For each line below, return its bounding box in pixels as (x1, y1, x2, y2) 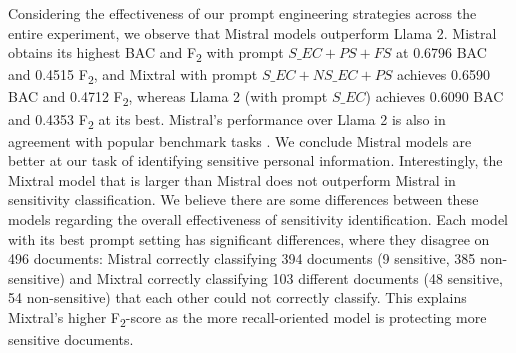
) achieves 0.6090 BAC (365, 86, 504, 107)
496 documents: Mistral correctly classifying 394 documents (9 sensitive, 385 (8, 248, 476, 269)
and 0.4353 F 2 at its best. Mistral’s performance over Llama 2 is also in (8, 108, 446, 132)
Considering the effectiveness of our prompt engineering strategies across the (8, 3, 477, 23)
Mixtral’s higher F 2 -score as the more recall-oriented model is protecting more (8, 307, 487, 330)
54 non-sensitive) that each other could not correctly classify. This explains (8, 287, 467, 308)
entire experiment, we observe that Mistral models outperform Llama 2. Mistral (8, 22, 497, 43)
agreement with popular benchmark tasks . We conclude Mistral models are (8, 130, 472, 151)
